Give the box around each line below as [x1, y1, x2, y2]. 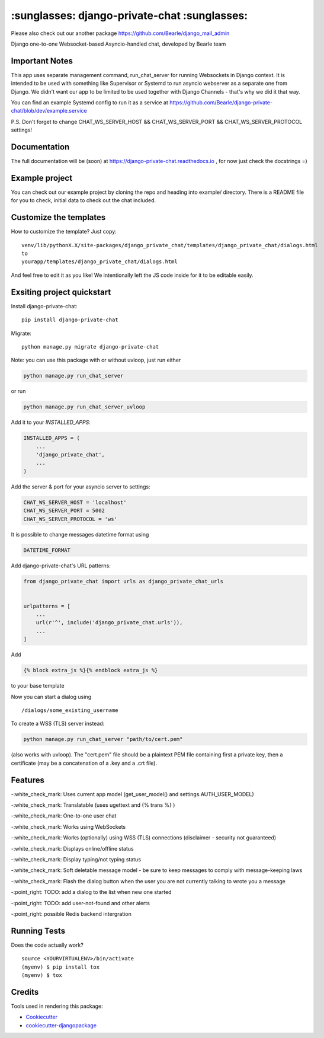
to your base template [11, 682, 65, 689]
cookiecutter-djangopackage [25, 1021, 97, 1029]
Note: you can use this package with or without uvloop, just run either [11, 356, 181, 364]
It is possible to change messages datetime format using [11, 531, 149, 538]
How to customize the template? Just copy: [11, 228, 117, 235]
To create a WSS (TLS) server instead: [11, 720, 105, 727]
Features [11, 775, 44, 785]
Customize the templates [11, 212, 106, 222]
